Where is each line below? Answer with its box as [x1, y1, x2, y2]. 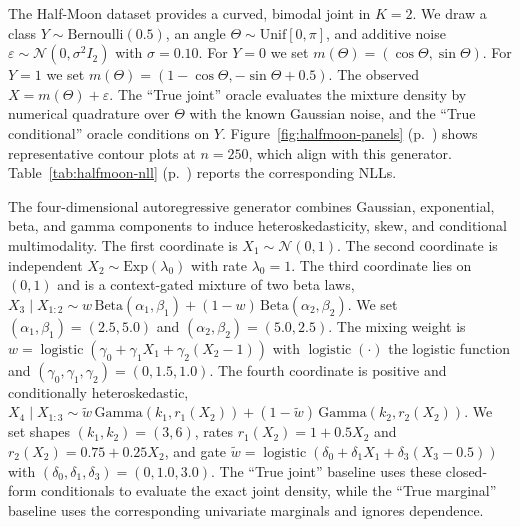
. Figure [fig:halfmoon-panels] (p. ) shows [222, 122, 478, 143]
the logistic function [388, 337, 511, 358]
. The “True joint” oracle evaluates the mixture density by [109, 83, 467, 104]
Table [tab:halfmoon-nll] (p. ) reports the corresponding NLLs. [8, 162, 397, 183]
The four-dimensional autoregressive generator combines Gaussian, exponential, [8, 195, 495, 216]
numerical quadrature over [8, 103, 170, 124]
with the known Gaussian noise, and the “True [189, 103, 476, 124]
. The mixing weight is [328, 315, 466, 336]
